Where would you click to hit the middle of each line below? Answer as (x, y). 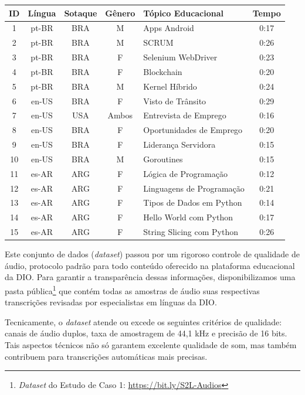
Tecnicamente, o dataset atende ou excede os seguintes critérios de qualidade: (143, 321)
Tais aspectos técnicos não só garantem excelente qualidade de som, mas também (151, 345)
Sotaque (81, 13)
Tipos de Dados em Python (193, 202)
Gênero (120, 13)
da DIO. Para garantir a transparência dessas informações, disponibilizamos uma (150, 277)
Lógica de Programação (185, 173)
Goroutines (163, 159)
